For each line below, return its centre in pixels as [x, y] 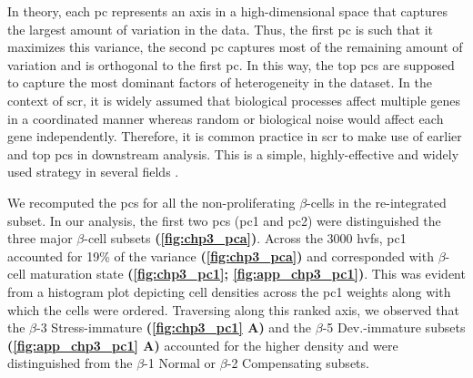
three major [40, 238]
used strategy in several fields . [93, 172]
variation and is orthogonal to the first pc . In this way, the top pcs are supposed [231, 64]
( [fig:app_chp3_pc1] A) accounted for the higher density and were [203, 345]
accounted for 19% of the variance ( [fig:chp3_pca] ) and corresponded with [221, 255]
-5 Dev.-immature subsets [394, 327]
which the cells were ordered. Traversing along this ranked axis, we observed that [233, 309]
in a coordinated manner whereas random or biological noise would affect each [226, 118]
